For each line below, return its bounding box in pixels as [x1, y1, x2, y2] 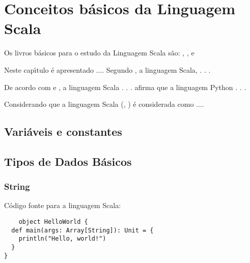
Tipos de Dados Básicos [4, 153, 132, 169]
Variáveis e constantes [4, 124, 122, 139]
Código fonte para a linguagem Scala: [4, 200, 121, 211]
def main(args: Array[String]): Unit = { [11, 226, 154, 234]
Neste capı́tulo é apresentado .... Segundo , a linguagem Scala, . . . [4, 64, 211, 75]
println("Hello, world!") [18, 235, 106, 243]
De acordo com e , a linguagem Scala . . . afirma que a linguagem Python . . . [4, 81, 246, 92]
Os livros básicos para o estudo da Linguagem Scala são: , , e [4, 47, 195, 58]
